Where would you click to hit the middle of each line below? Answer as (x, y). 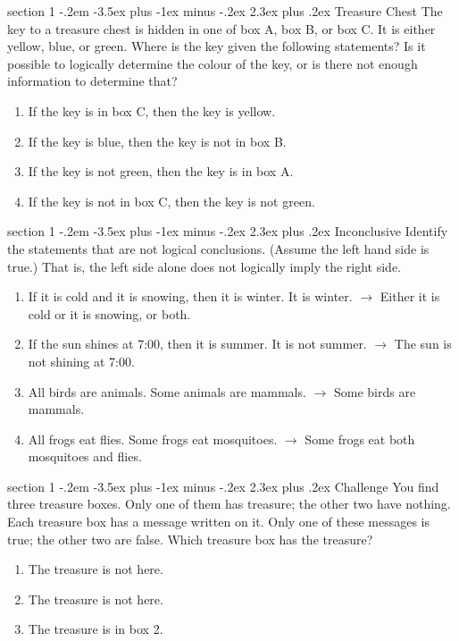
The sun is (423, 344)
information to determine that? (92, 81)
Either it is (410, 296)
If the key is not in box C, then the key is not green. (171, 201)
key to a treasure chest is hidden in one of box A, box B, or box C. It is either (221, 28)
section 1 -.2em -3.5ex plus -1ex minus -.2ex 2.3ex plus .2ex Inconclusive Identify (228, 231)
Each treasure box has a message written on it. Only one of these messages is (219, 522)
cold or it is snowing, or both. (109, 313)
